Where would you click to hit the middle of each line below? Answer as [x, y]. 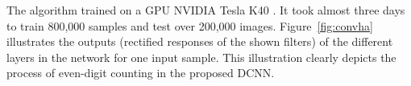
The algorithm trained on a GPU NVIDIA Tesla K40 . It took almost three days [206, 10]
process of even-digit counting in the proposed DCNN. [141, 73]
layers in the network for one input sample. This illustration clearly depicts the [201, 57]
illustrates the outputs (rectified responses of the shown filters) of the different [200, 41]
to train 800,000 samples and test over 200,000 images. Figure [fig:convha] [190, 25]
